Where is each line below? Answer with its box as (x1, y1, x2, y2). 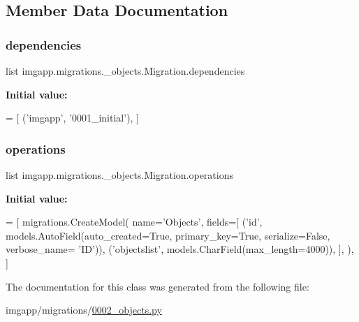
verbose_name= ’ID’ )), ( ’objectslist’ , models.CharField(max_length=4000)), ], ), (6, 242, 354, 256)
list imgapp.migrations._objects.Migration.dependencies (6, 64, 245, 78)
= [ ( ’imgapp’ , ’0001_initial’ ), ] (6, 110, 140, 125)
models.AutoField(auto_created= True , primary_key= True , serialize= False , (6, 228, 330, 242)
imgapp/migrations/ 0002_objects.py (6, 302, 162, 317)
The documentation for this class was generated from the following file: (6, 279, 309, 293)
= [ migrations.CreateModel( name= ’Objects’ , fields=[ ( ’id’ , (6, 214, 263, 229)
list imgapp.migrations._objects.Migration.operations (6, 168, 233, 182)
